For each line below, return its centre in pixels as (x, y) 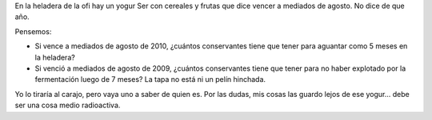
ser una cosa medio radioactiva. (68, 105)
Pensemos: (33, 31)
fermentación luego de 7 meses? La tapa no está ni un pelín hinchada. (150, 79)
